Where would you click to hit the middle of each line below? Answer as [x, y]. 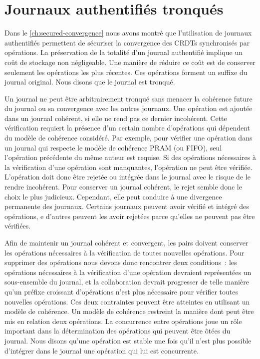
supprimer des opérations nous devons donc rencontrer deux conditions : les [121, 262]
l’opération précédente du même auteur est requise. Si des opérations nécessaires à [130, 157]
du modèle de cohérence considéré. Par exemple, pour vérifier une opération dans [129, 138]
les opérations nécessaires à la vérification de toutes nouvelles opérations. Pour [125, 252]
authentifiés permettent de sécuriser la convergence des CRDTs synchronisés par [127, 42]
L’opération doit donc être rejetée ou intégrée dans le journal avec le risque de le [128, 177]
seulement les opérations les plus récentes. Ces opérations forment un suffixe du [126, 72]
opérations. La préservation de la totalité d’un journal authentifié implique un [124, 52]
